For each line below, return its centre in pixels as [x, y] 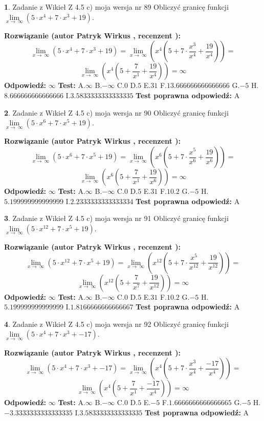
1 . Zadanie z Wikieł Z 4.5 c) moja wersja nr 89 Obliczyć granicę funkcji [116, 7]
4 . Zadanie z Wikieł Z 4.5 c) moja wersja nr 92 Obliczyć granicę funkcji [116, 324]
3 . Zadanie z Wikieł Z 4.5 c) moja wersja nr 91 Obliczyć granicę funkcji [116, 218]
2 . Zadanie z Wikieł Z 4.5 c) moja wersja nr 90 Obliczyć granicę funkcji [116, 112]
